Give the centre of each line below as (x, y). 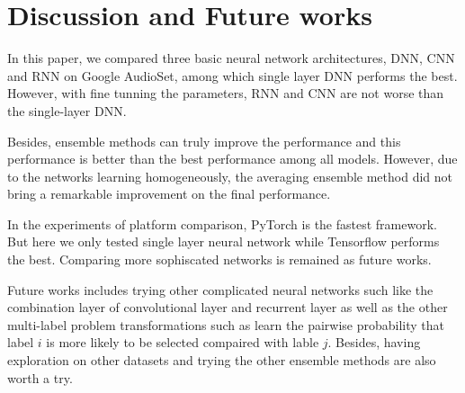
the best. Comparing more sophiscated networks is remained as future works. (219, 259)
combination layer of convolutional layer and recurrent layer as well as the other (228, 307)
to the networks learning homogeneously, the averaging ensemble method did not (230, 176)
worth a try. (40, 377)
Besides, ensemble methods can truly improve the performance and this (204, 141)
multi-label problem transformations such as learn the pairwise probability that (226, 324)
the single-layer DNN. (67, 110)
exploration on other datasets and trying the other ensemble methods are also (222, 360)
